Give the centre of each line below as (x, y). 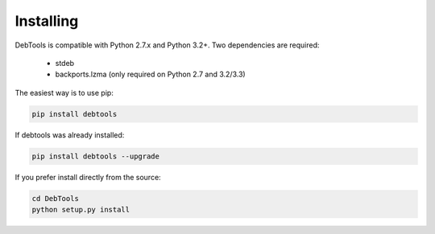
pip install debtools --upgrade (96, 156)
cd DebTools (56, 198)
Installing (47, 21)
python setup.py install (81, 210)
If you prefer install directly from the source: (88, 177)
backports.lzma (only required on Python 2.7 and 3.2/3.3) (150, 74)
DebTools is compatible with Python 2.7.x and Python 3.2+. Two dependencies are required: (167, 45)
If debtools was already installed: (70, 135)
